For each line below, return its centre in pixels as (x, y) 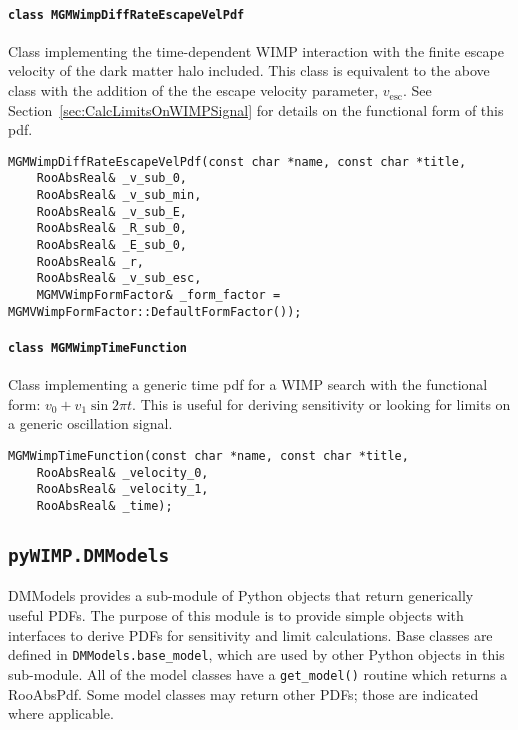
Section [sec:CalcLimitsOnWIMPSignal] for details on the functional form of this (256, 109)
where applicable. (61, 713)
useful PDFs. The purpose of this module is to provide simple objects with (236, 615)
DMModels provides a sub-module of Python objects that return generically (241, 595)
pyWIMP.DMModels (89, 556)
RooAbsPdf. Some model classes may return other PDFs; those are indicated (243, 693)
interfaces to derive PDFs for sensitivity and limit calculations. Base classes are (250, 634)
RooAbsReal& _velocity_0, (122, 472)
